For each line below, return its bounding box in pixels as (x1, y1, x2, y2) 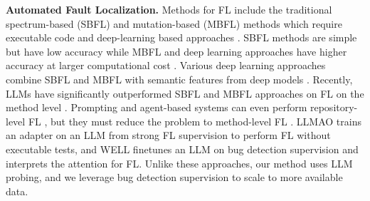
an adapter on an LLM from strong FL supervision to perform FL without (6, 128, 331, 143)
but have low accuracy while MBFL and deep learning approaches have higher (6, 43, 347, 58)
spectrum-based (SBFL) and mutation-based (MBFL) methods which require (6, 16, 342, 31)
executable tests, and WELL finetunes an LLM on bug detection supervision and (6, 141, 359, 156)
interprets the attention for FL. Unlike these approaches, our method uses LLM (6, 155, 353, 170)
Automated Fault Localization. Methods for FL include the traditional (6, 2, 332, 16)
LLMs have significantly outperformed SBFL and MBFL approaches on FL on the (6, 86, 364, 100)
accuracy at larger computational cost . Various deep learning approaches (6, 58, 326, 73)
